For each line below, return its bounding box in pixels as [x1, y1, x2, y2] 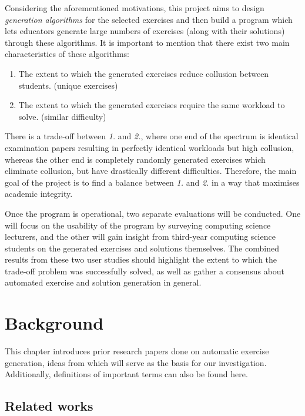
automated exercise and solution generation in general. [5, 276, 202, 288]
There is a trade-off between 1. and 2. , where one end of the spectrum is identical [5, 130, 299, 142]
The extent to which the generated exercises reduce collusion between [18, 67, 269, 79]
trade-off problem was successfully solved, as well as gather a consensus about [5, 264, 285, 277]
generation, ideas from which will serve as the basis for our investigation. [5, 356, 267, 368]
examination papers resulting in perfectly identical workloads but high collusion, [5, 141, 294, 153]
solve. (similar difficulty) [18, 110, 106, 122]
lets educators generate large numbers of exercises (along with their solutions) [5, 25, 285, 37]
